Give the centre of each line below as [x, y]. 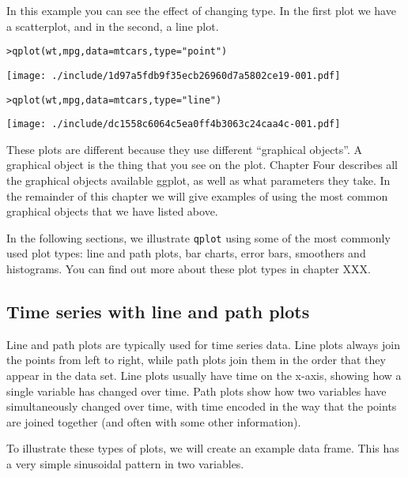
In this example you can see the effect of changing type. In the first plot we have [201, 10]
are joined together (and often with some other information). [154, 421]
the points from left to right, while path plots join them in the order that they [196, 360]
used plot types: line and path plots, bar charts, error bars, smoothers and [186, 253]
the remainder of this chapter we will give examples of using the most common [197, 195]
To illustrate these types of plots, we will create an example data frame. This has [203, 448]
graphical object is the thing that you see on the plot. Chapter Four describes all [202, 165]
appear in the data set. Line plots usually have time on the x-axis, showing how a [204, 376]
